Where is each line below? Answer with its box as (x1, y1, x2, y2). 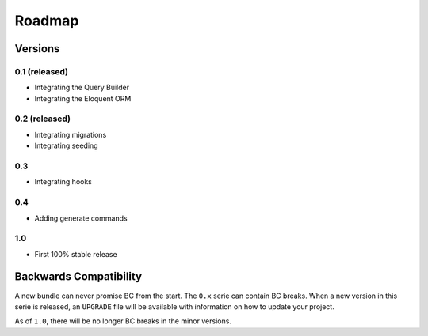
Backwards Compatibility (14, 270, 143, 284)
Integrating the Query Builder (34, 83, 130, 92)
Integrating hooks (34, 177, 93, 187)
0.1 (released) (14, 66, 69, 77)
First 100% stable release (34, 249, 118, 259)
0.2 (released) (14, 113, 71, 124)
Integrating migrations (34, 130, 107, 139)
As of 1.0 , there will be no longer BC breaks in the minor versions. (14, 316, 231, 326)
